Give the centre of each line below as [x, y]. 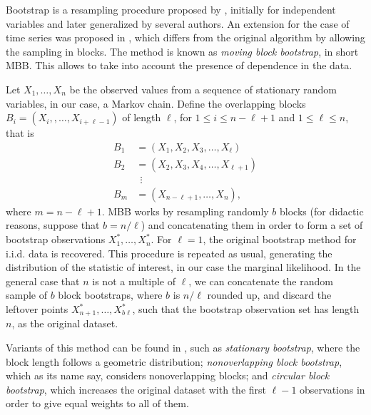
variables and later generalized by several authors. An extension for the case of [178, 23]
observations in [332, 389]
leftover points [37, 309]
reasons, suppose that [53, 225]
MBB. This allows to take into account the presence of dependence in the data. [179, 65]
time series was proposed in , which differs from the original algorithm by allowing [185, 37]
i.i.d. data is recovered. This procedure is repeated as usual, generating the [169, 253]
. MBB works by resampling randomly [185, 211]
